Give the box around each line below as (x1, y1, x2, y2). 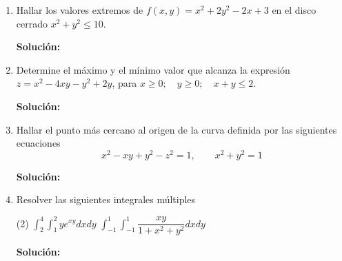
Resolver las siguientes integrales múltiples (16, 192, 196, 207)
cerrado (16, 16, 48, 30)
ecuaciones (16, 136, 61, 150)
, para (112, 76, 137, 90)
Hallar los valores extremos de (16, 3, 143, 17)
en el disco (272, 3, 316, 17)
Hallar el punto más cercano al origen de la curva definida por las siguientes (16, 122, 337, 136)
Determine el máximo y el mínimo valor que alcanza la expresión (16, 62, 290, 76)
